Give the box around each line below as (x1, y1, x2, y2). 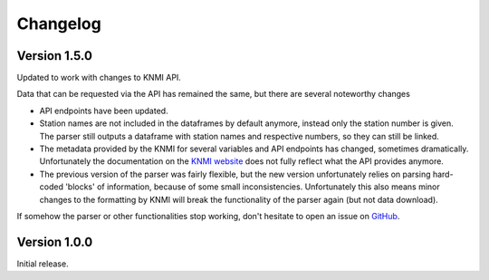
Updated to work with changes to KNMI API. (16, 72, 181, 83)
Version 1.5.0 (16, 48, 92, 63)
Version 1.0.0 (16, 234, 93, 249)
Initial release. (16, 258, 69, 269)
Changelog (16, 14, 101, 34)
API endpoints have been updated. (39, 105, 168, 116)
